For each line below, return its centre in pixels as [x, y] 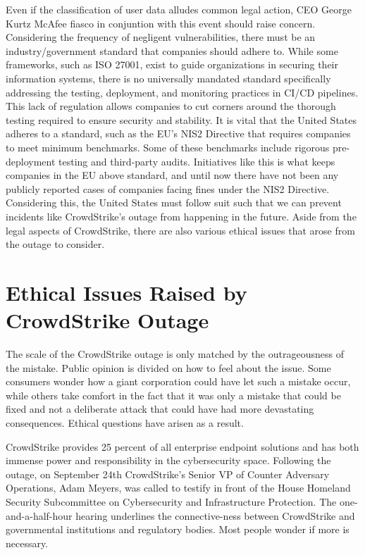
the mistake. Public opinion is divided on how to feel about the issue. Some [168, 367]
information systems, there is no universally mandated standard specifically [168, 78]
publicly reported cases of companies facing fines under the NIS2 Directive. [168, 188]
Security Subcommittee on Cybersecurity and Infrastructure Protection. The [171, 501]
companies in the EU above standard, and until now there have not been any [172, 175]
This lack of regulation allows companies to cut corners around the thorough [171, 106]
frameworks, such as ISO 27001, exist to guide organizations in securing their [172, 64]
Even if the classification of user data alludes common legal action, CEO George [179, 9]
